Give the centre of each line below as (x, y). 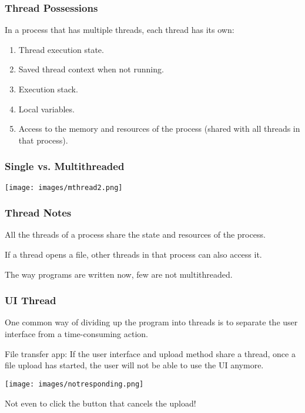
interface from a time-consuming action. (76, 334)
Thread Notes (38, 213)
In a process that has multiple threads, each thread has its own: (120, 30)
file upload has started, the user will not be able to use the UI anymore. (134, 365)
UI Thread (31, 300)
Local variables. (46, 109)
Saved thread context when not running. (91, 69)
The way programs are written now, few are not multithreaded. (119, 274)
